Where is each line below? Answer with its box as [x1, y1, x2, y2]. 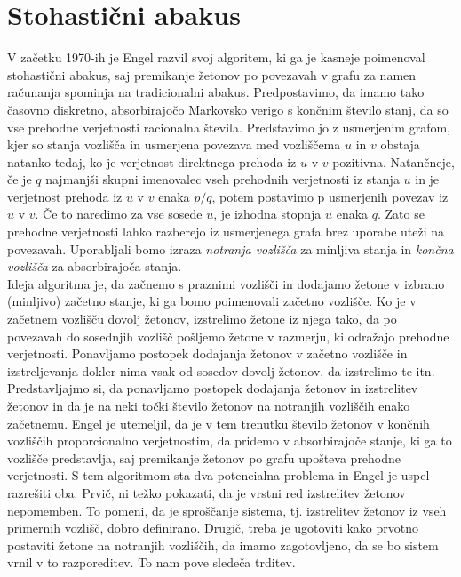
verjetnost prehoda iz [7, 187, 123, 205]
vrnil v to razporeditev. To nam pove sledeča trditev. [7, 553, 296, 572]
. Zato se [377, 204, 425, 223]
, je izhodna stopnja [213, 204, 322, 223]
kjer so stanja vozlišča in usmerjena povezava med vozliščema [7, 135, 341, 154]
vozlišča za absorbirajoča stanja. [7, 257, 182, 276]
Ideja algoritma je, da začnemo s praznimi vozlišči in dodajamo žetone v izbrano [7, 274, 445, 293]
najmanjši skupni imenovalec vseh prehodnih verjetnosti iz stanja [45, 170, 400, 188]
